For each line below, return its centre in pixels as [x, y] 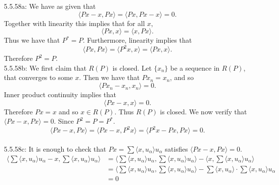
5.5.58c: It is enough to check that [55, 148]
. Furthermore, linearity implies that [138, 40]
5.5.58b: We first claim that [45, 67]
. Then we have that [109, 77]
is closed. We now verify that [203, 111]
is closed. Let [132, 67]
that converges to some [38, 77]
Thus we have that [32, 40]
